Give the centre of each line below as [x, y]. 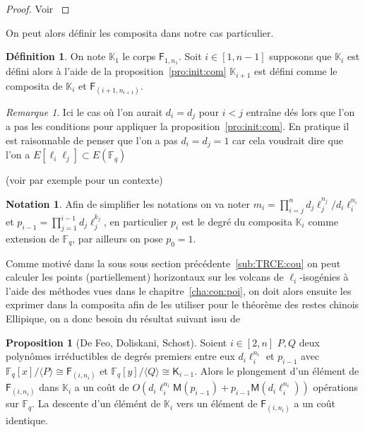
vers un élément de [217, 403]
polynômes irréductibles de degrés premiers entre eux [120, 356]
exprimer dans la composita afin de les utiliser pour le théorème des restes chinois [182, 304]
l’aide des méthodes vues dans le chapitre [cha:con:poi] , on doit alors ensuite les [179, 290]
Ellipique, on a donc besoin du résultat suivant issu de [123, 318]
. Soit [190, 56]
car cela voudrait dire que [288, 140]
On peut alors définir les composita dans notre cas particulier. [140, 32]
